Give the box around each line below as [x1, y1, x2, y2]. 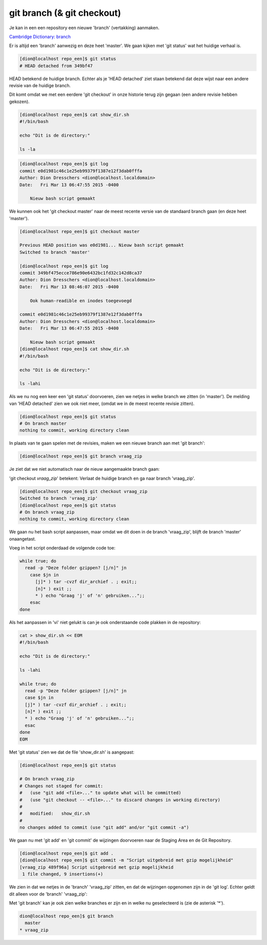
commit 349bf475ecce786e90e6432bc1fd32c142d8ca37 [19, 270, 142, 276]
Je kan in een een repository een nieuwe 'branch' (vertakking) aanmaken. [9, 25, 160, 31]
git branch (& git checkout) [9, 7, 121, 18]
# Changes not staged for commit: [19, 783, 103, 789]
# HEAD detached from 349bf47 [19, 63, 93, 69]
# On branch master [19, 421, 67, 426]
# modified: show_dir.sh [19, 811, 90, 816]
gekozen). [9, 98, 30, 104]
